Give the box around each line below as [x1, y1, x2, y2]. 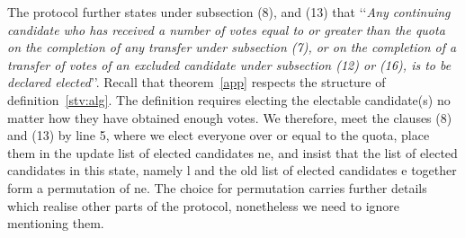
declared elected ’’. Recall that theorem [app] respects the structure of [7, 73, 386, 92]
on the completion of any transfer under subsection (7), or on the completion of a [7, 38, 457, 57]
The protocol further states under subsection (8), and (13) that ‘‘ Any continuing [7, 3, 451, 21]
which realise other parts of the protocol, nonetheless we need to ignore [7, 196, 400, 215]
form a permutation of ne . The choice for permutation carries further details [7, 178, 427, 197]
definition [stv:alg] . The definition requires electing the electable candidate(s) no [7, 90, 451, 109]
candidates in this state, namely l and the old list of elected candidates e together [7, 161, 457, 180]
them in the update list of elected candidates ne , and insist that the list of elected [7, 143, 458, 162]
